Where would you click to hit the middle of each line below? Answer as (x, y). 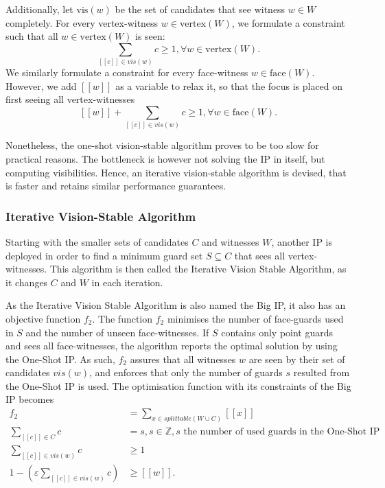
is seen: (150, 36)
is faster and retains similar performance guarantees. (116, 186)
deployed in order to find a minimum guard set (104, 255)
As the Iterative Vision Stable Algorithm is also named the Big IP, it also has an (176, 305)
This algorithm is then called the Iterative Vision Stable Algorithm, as (198, 269)
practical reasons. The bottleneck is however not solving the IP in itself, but (165, 158)
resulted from (322, 372)
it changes (27, 282)
